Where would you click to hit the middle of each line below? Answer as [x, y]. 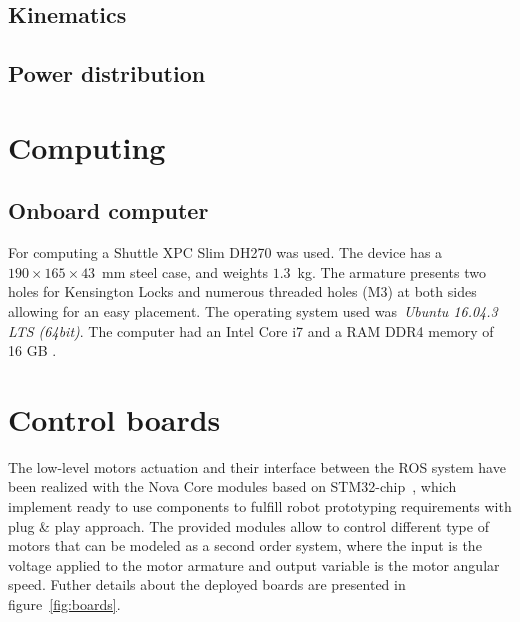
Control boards [114, 418]
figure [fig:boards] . [64, 603]
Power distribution [107, 73]
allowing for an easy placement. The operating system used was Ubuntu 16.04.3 [253, 310]
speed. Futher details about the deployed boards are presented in [207, 584]
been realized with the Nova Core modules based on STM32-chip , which [232, 486]
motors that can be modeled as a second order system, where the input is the [245, 545]
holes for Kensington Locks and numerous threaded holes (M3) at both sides [242, 291]
